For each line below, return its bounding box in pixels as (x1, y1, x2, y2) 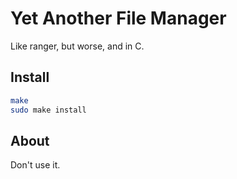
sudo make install (10, 105, 87, 115)
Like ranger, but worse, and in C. (10, 40, 145, 52)
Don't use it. (10, 159, 61, 171)
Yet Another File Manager (10, 7, 227, 30)
